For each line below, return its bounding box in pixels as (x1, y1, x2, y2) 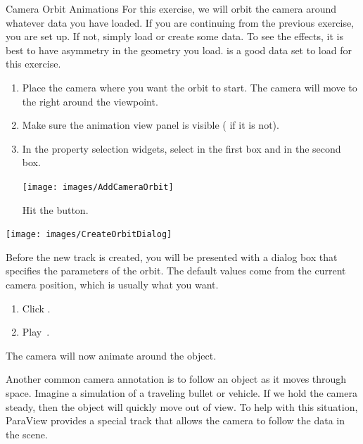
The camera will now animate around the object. (6, 348, 217, 362)
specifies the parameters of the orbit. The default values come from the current (6, 263, 346, 278)
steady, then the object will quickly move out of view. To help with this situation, (6, 399, 358, 414)
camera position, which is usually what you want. (6, 277, 219, 292)
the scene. (6, 426, 48, 441)
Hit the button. (22, 202, 89, 217)
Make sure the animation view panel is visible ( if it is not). (22, 118, 279, 132)
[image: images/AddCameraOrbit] (22, 182, 174, 192)
